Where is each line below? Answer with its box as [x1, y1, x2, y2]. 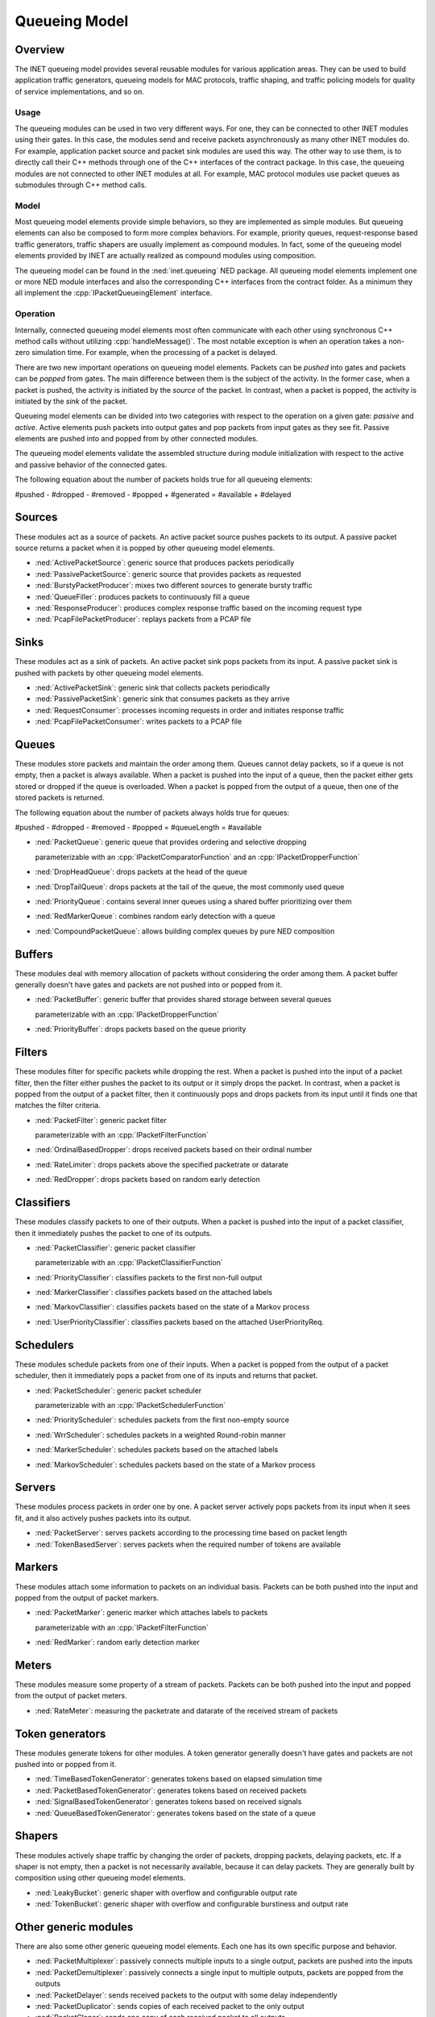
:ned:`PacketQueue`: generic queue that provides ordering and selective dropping [35, 837, 307, 847]
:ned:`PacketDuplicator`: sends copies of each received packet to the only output [35, 2001, 305, 2011]
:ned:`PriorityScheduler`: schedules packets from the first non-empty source [35, 1415, 290, 1425]
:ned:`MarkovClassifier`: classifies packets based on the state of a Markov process [35, 1302, 310, 1312]
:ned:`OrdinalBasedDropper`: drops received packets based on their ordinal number [35, 1145, 313, 1155]
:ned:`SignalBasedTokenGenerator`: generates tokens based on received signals [35, 1797, 302, 1806]
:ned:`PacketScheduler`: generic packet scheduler [35, 1385, 202, 1395]
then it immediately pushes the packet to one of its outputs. [14, 1228, 213, 1238]
